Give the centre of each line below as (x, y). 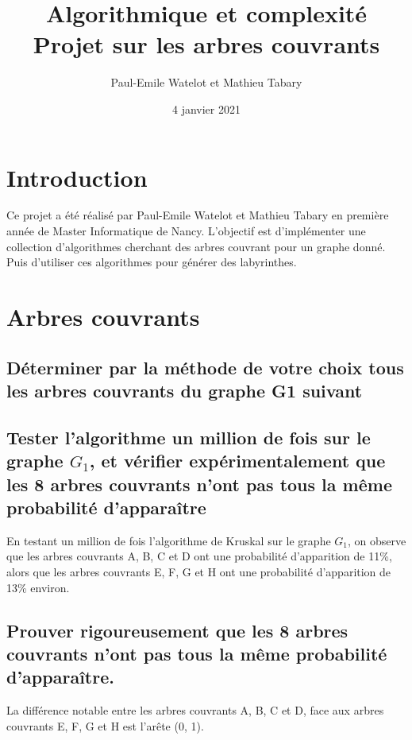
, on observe (377, 540)
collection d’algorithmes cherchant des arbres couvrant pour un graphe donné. (196, 246)
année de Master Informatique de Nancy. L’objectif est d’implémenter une (186, 231)
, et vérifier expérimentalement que (237, 461)
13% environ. (38, 587)
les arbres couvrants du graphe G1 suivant (185, 390)
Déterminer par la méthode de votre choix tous (205, 367)
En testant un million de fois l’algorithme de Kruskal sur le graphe (169, 540)
